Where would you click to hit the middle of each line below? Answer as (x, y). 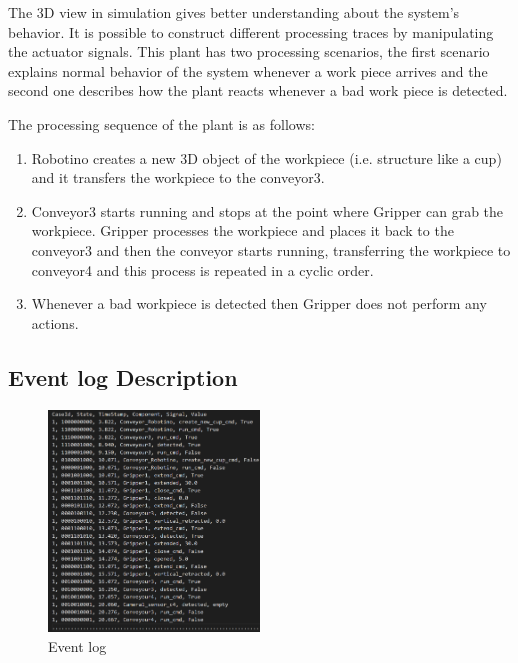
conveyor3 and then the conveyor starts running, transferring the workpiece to (271, 249)
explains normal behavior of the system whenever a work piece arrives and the (248, 70)
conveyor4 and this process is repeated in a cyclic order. (202, 269)
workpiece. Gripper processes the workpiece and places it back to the (242, 230)
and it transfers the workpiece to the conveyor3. (178, 177)
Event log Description (123, 376)
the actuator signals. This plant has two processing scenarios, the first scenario (249, 51)
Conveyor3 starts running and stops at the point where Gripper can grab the (267, 210)
